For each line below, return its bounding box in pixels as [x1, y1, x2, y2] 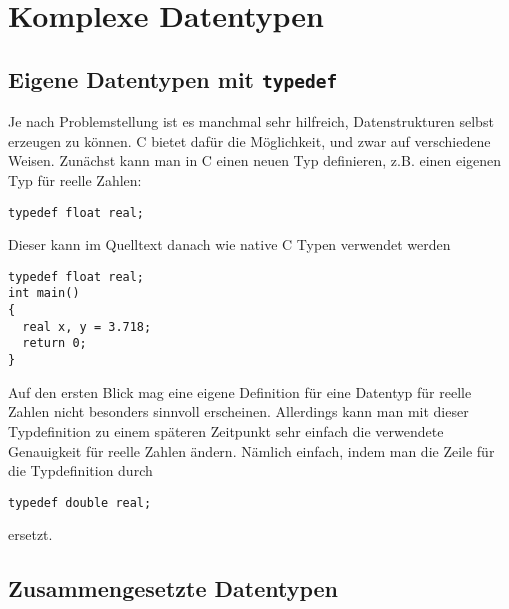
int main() [8, 286, 80, 301]
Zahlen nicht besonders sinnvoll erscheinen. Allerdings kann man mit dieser [8, 401, 469, 422]
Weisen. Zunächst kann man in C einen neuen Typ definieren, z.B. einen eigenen [8, 150, 502, 171]
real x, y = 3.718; [22, 319, 152, 334]
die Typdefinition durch [8, 460, 153, 481]
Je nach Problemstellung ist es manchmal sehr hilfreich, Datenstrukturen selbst [8, 111, 494, 132]
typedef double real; [8, 495, 152, 510]
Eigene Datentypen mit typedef [8, 63, 338, 94]
